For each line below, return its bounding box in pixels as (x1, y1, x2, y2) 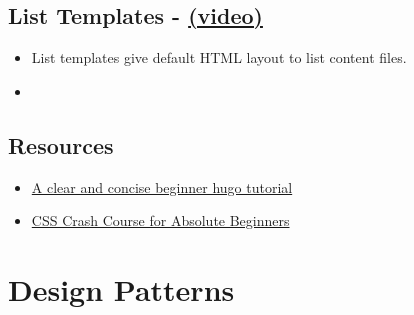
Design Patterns (8, 268, 235, 309)
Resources (8, 129, 114, 160)
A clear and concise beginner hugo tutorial (31, 176, 293, 197)
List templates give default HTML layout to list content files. (31, 47, 407, 68)
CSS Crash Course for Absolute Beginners (31, 210, 290, 231)
